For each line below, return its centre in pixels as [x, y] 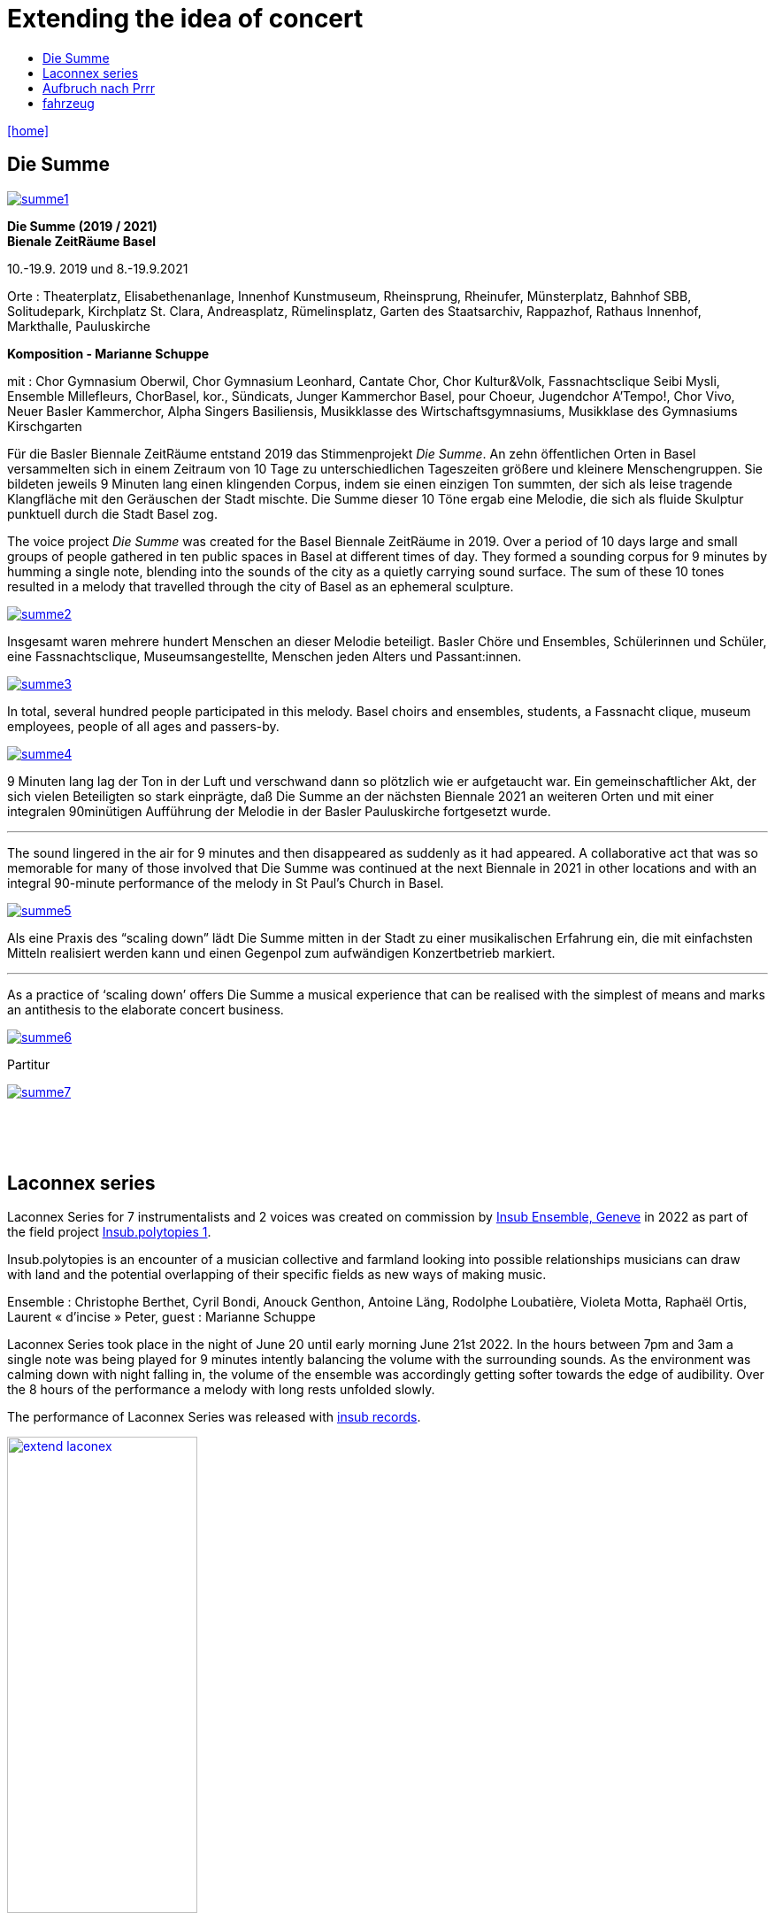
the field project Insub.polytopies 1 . [109, 1232]
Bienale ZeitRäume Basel [82, 241]
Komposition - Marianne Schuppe [108, 353]
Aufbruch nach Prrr [99, 88]
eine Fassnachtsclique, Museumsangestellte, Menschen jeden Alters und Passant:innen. [265, 656]
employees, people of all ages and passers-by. [143, 726]
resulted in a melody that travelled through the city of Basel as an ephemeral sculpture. [261, 586]
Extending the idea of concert [185, 19]
